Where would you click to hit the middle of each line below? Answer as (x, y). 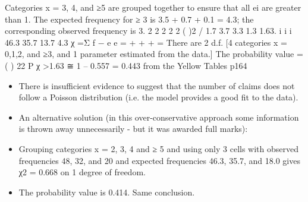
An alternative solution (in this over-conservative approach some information (159, 117)
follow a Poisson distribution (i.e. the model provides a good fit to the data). (158, 97)
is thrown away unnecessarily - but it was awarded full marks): (133, 129)
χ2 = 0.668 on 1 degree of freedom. (82, 172)
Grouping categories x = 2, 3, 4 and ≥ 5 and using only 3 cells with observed (158, 148)
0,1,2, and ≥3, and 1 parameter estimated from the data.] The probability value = (154, 54)
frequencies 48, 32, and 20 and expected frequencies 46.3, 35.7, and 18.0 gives (159, 160)
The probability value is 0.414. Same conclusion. (107, 192)
